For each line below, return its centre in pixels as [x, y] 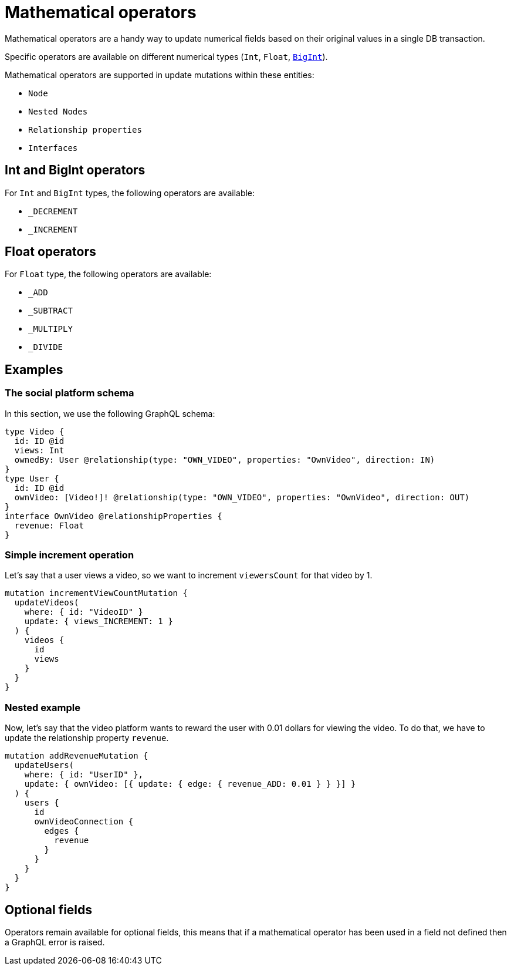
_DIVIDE [46, 347]
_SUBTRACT [50, 311]
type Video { [35, 431]
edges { [62, 831]
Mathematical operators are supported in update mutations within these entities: [160, 75]
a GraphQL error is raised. [55, 942]
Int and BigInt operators [75, 170]
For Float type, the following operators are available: [108, 274]
